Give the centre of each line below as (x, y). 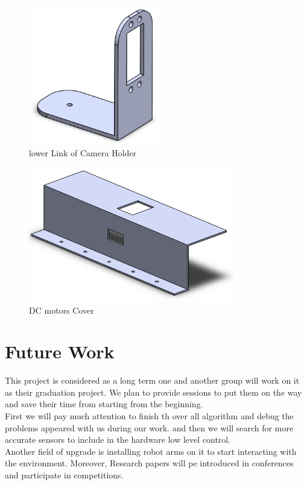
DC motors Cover (62, 310)
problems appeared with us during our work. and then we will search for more (149, 427)
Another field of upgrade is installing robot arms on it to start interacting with (151, 451)
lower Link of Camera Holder (83, 153)
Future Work (60, 351)
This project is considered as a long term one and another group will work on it (152, 380)
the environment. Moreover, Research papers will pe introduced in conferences (149, 463)
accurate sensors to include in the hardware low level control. (118, 439)
